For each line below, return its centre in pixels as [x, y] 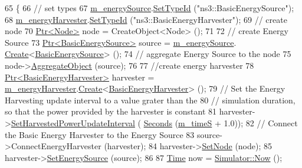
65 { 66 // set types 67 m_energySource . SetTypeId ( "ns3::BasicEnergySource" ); [150, 8]
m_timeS [195, 122]
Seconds [158, 122]
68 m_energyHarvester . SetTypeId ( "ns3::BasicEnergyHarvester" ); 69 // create [146, 19]
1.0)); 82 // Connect [261, 122]
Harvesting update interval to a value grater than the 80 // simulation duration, [150, 100]
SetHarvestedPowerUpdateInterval [73, 122]
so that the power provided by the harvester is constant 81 [111, 111]
